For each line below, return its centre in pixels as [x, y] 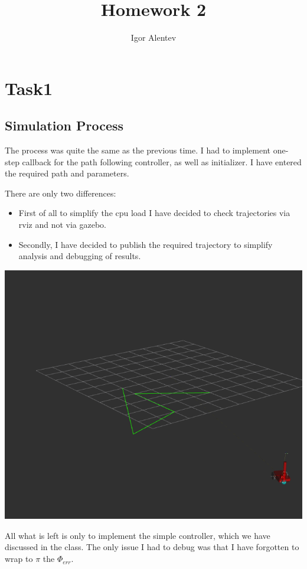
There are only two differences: [61, 193]
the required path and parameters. [67, 173]
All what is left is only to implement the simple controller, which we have [138, 535]
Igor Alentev [153, 37]
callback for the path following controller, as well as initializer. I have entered [162, 161]
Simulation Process [64, 125]
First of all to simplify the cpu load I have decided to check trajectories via [154, 213]
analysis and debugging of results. [80, 256]
